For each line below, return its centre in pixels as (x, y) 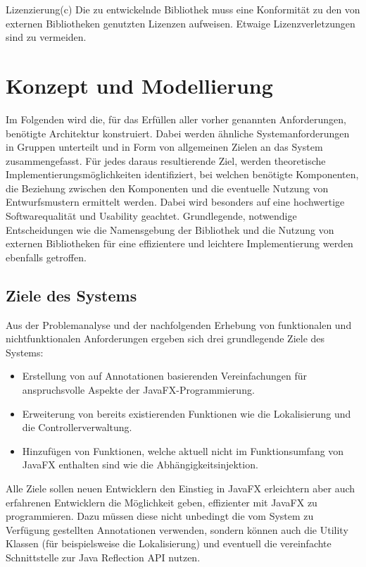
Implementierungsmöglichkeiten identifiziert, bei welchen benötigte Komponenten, (182, 174)
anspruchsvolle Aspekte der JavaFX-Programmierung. (138, 390)
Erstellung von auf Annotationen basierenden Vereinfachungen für (165, 376)
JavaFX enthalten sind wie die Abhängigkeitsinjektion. (140, 465)
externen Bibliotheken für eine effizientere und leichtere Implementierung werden (179, 243)
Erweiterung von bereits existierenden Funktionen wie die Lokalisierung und (187, 413)
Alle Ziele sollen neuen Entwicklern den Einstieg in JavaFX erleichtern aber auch (181, 488)
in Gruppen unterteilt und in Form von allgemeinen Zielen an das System (164, 147)
